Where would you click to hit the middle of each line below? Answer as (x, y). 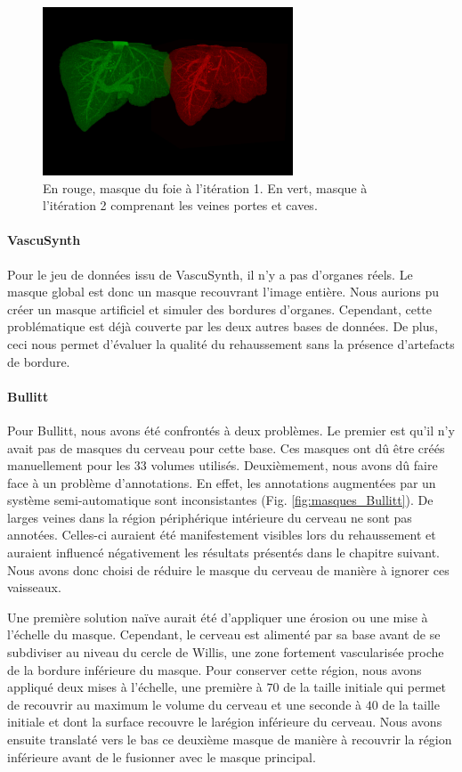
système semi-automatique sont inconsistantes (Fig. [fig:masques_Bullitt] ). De (220, 500)
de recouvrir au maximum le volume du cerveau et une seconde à (185, 704)
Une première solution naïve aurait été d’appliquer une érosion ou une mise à (218, 617)
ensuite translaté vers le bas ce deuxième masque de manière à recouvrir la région (230, 739)
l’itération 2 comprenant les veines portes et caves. (180, 205)
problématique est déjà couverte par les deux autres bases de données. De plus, (223, 326)
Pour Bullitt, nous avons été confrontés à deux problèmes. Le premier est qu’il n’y (231, 430)
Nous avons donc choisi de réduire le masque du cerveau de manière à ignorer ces (228, 569)
